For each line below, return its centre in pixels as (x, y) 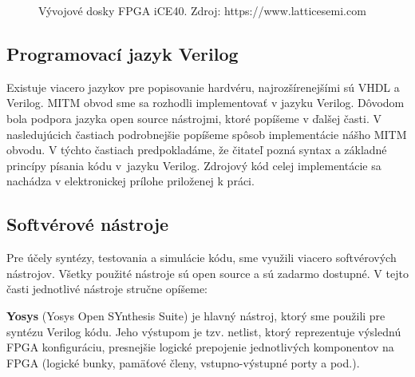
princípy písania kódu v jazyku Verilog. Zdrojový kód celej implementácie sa (194, 165)
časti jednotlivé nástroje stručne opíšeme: (107, 289)
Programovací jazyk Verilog (123, 53)
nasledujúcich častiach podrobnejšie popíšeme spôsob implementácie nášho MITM (207, 134)
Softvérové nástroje (88, 224)
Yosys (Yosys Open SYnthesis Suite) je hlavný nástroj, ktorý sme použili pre (196, 315)
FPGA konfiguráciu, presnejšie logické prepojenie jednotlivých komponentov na (200, 347)
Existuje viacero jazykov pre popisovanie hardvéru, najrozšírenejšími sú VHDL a (203, 87)
